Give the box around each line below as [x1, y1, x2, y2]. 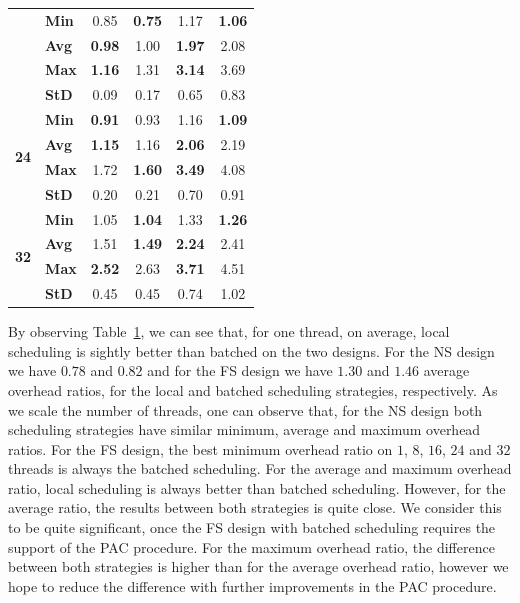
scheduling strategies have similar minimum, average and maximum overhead [8, 419, 481, 440]
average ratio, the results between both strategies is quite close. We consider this [8, 497, 502, 518]
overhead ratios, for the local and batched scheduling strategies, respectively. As [8, 379, 498, 400]
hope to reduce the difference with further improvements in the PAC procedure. [8, 575, 497, 596]
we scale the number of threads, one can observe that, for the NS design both [8, 399, 483, 420]
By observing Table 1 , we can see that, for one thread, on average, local [8, 321, 450, 342]
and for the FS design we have [147, 360, 333, 381]
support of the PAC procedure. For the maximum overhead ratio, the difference [8, 536, 495, 557]
